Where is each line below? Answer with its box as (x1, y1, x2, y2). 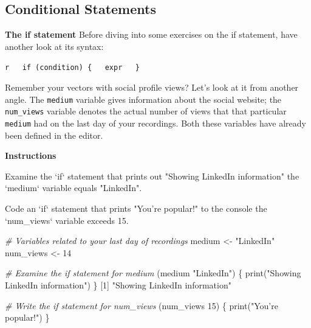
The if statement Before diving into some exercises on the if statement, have (5, 28, 298, 41)
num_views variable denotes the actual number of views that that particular (5, 105, 287, 117)
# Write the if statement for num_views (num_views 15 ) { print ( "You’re (5, 299, 278, 312)
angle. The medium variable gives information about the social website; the (5, 92, 282, 105)
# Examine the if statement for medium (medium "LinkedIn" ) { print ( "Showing (5, 267, 301, 279)
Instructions (5, 149, 56, 162)
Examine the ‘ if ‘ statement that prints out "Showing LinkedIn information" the (5, 169, 299, 182)
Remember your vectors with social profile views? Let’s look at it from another (5, 81, 299, 94)
